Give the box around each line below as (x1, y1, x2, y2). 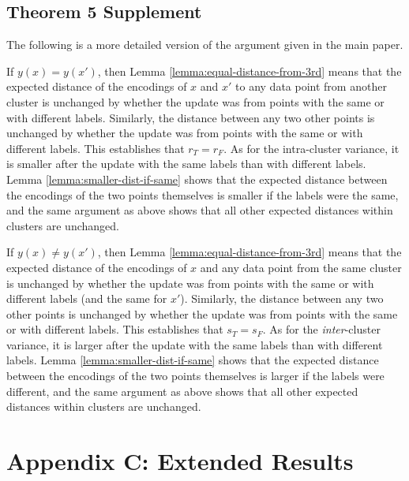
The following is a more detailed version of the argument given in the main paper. (6, 36, 403, 53)
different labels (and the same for (6, 290, 167, 307)
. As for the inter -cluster (262, 321, 381, 337)
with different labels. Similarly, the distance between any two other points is (6, 109, 375, 125)
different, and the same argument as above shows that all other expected (6, 382, 358, 399)
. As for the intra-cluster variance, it (223, 140, 400, 156)
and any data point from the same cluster (200, 259, 402, 275)
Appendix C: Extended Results (6, 445, 354, 477)
